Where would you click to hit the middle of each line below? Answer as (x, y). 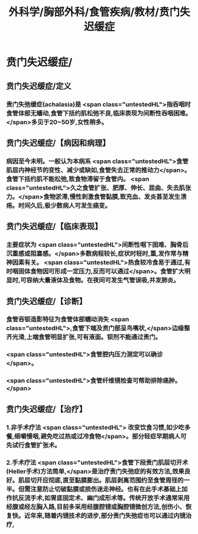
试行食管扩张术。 (36, 445)
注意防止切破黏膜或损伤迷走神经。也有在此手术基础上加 (109, 489)
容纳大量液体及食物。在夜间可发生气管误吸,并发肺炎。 (103, 280)
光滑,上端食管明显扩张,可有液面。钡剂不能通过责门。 (87, 337)
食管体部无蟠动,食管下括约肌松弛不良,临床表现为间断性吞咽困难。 (99, 113)
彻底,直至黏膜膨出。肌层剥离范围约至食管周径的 (116, 480)
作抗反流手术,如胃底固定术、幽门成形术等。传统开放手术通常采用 (98, 498)
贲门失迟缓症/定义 (39, 86)
